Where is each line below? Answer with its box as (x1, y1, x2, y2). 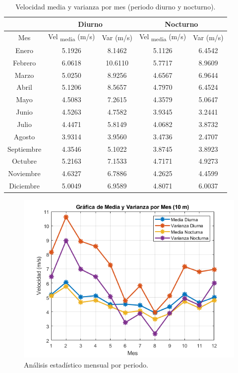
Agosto (13, 131, 35, 141)
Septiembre (7, 143, 42, 154)
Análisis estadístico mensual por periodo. (24, 359, 148, 370)
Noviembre (8, 168, 41, 179)
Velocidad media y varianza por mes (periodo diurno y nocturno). (15, 1, 216, 11)
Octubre (12, 156, 37, 166)
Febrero (12, 57, 36, 67)
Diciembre (9, 181, 40, 191)
